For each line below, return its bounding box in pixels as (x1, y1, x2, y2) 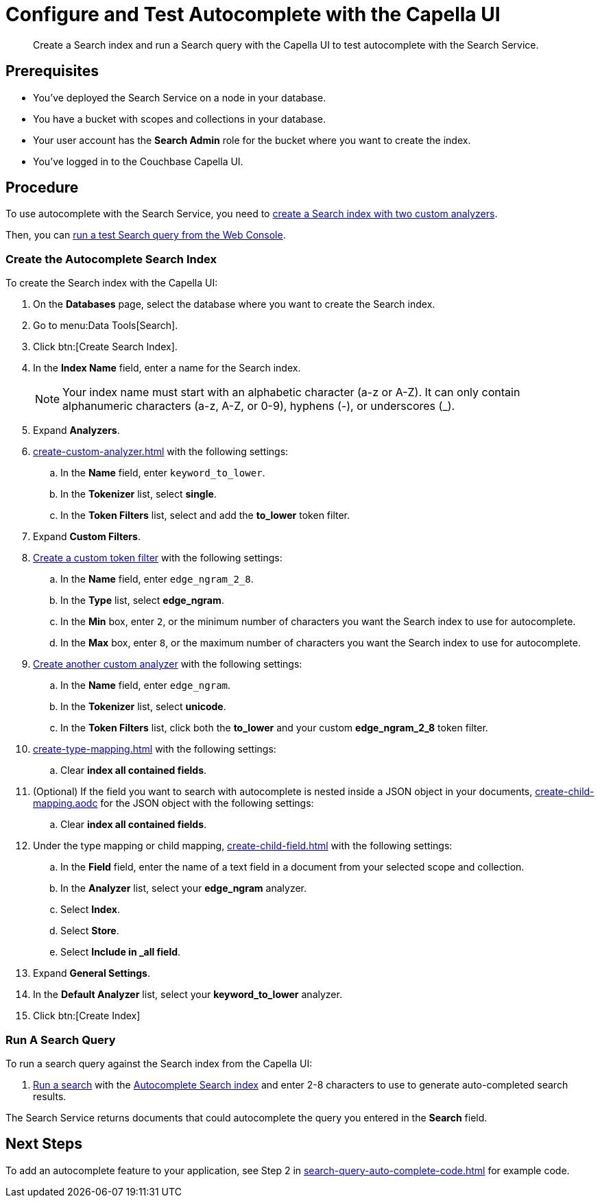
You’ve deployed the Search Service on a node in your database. (33, 91, 326, 104)
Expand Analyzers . (33, 424, 120, 437)
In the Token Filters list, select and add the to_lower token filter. (60, 509, 350, 522)
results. (33, 1090, 67, 1102)
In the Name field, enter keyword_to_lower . (60, 467, 265, 479)
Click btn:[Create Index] (33, 1010, 141, 1022)
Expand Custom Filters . (33, 531, 141, 543)
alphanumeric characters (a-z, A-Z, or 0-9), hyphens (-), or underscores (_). (62, 399, 455, 413)
